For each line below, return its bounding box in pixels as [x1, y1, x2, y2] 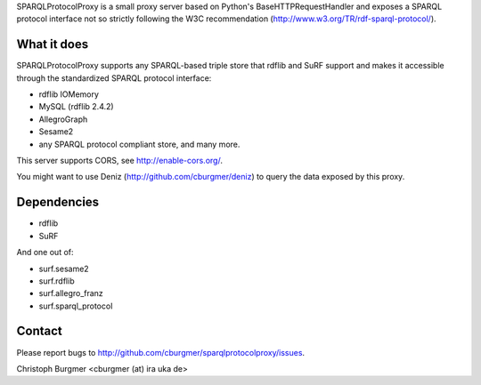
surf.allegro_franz [38, 288, 104, 299]
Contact [16, 324, 62, 339]
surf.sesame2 [38, 263, 89, 274]
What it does [16, 36, 89, 52]
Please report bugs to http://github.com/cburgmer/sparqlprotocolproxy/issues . [16, 347, 306, 357]
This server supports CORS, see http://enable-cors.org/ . [16, 156, 223, 166]
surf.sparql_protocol [38, 301, 113, 311]
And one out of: [16, 247, 75, 258]
